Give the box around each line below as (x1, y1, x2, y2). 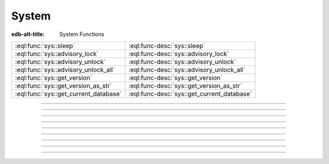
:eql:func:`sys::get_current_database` (15, 89, 122, 98)
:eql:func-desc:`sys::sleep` (128, 41, 205, 50)
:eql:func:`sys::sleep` (15, 41, 76, 50)
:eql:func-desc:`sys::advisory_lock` (128, 49, 230, 58)
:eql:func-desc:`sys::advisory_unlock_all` (128, 65, 246, 74)
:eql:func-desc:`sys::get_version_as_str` (128, 81, 242, 90)
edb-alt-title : (11, 30, 45, 38)
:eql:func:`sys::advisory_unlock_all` (15, 65, 115, 74)
